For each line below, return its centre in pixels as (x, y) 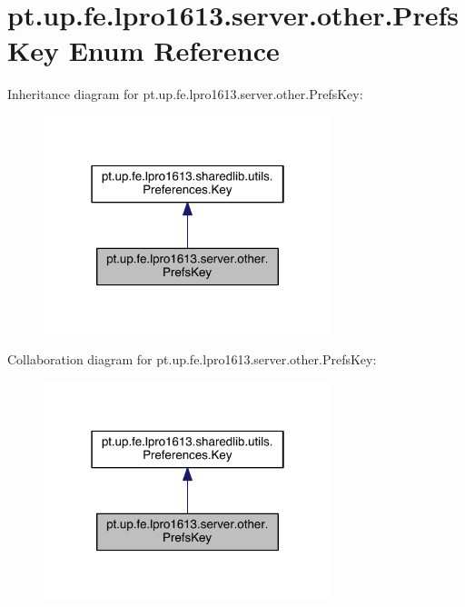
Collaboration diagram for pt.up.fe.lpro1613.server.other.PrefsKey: (192, 359)
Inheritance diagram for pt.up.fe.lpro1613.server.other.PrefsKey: (185, 94)
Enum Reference (174, 50)
